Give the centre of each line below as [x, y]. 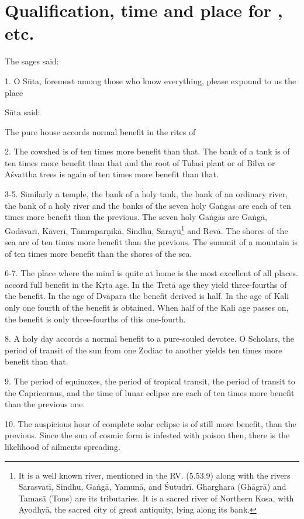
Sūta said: [23, 112]
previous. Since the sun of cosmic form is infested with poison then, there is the [147, 435]
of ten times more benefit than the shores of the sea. [99, 253]
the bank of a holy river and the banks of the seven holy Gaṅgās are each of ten [148, 205]
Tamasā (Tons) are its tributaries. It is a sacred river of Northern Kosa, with [156, 498]
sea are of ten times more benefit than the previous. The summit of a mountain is [151, 242]
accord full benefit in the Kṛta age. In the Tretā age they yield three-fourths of [146, 284]
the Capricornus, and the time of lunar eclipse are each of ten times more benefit [150, 392]
